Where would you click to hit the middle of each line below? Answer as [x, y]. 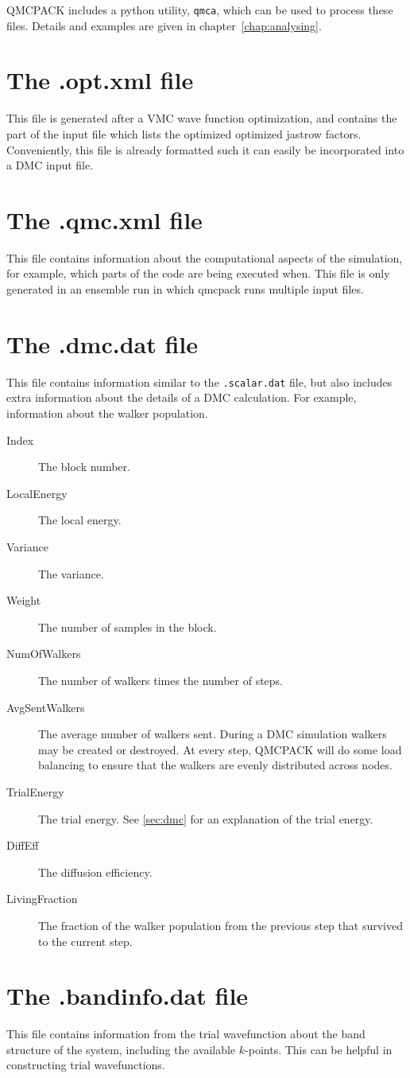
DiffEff [23, 845]
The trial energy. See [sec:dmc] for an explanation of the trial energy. [206, 818]
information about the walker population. [107, 413]
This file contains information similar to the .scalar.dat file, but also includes [199, 381]
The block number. [84, 467]
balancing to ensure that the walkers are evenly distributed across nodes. [215, 765]
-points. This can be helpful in [319, 1049]
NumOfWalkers [44, 654]
